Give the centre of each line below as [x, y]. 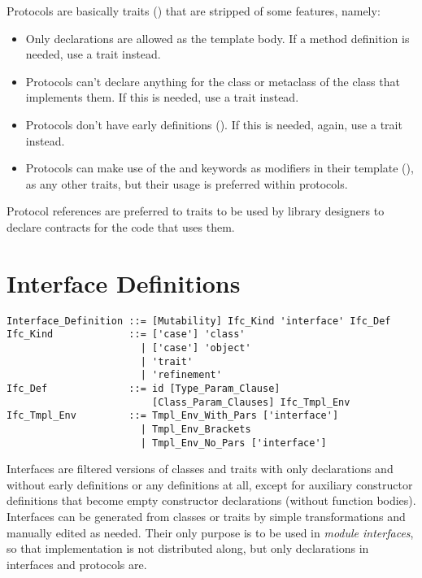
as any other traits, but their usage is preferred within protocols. [187, 183]
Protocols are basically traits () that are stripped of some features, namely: [194, 11]
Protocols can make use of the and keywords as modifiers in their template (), [220, 168]
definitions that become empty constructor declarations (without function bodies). [211, 500]
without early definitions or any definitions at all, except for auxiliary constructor [210, 484]
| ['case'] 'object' [196, 348]
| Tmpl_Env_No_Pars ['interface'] [233, 443]
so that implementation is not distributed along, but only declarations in [188, 548]
